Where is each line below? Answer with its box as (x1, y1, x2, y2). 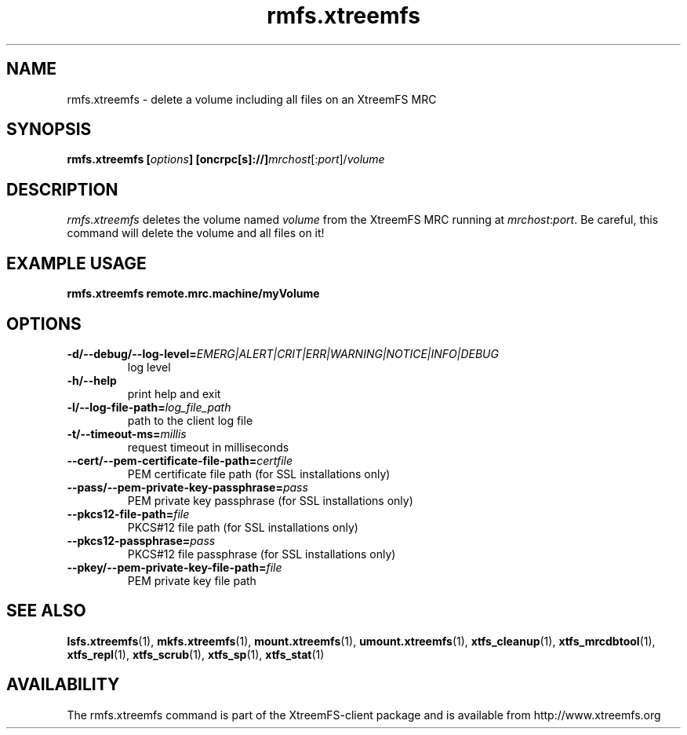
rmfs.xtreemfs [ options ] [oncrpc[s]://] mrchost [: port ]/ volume (67, 152, 385, 166)
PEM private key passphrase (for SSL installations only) (127, 493, 413, 507)
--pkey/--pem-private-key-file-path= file (67, 560, 282, 574)
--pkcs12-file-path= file (67, 506, 190, 521)
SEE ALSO (6, 601, 86, 621)
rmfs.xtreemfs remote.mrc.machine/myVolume (67, 287, 320, 301)
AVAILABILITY (6, 675, 120, 695)
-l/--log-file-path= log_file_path (67, 400, 231, 414)
